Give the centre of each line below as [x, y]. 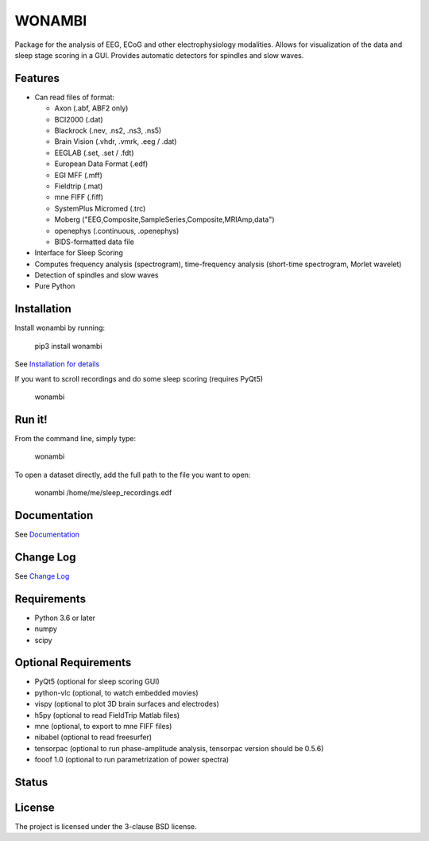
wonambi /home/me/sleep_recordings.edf [103, 493]
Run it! [31, 419]
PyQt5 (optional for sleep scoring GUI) [97, 682]
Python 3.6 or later [65, 618]
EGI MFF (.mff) [78, 175]
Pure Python [55, 286]
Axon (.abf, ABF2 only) [91, 108]
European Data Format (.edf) [101, 164]
